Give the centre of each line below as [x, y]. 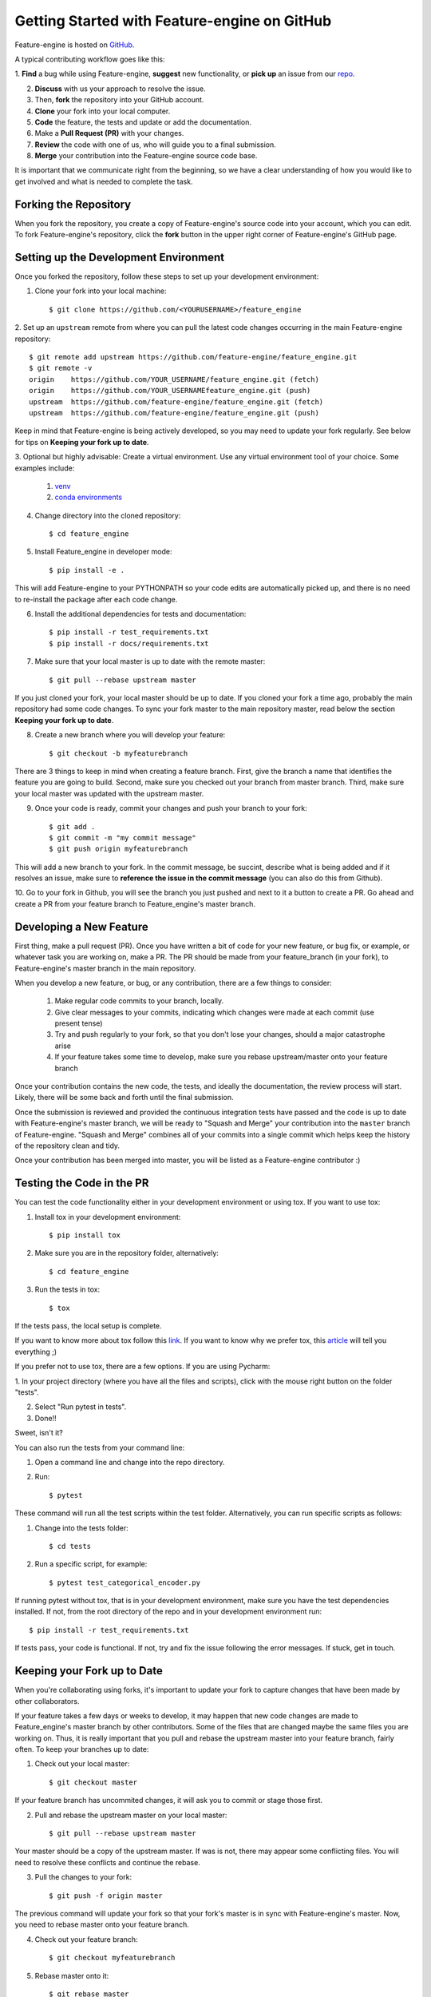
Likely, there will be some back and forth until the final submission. [124, 1098]
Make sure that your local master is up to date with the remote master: [150, 661]
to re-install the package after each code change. [96, 599]
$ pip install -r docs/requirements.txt [129, 643]
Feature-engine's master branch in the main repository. [105, 968]
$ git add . [72, 826]
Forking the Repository [73, 204]
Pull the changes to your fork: [83, 1877]
